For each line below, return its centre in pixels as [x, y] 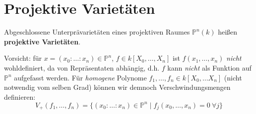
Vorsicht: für [23, 58]
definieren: [20, 96]
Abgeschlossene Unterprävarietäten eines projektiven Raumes [97, 32]
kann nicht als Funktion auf [209, 67]
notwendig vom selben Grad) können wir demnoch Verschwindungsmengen [117, 87]
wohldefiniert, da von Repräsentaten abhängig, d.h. [82, 67]
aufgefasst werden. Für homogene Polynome [80, 77]
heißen [228, 32]
